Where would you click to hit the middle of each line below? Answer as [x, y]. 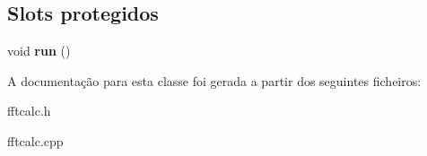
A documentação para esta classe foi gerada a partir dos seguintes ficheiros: [214, 80]
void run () [39, 51]
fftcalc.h [29, 111]
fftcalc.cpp [35, 140]
